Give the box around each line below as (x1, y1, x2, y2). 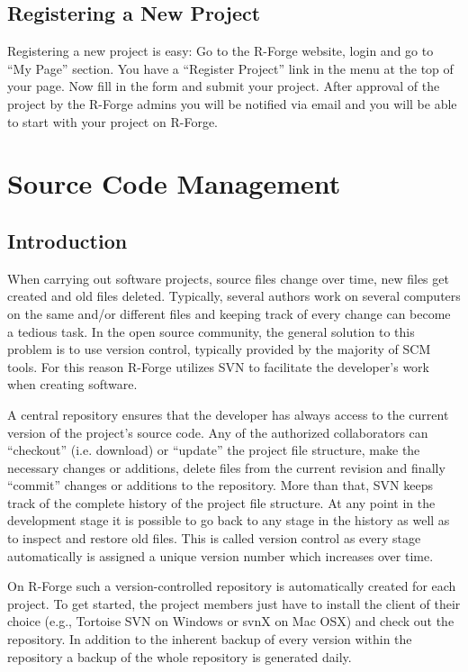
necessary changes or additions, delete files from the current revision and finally (7, 458, 445, 477)
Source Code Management (7, 165, 341, 202)
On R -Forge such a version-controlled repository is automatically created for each (7, 577, 456, 595)
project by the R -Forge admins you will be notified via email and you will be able (7, 94, 457, 113)
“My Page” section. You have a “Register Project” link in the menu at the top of (7, 59, 454, 77)
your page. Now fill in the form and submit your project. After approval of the (7, 77, 440, 95)
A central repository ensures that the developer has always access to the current (7, 404, 449, 423)
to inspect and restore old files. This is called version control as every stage (7, 529, 421, 548)
